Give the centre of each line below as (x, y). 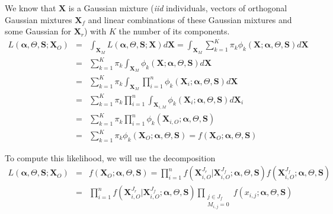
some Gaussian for (38, 31)
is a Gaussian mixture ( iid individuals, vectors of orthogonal (178, 8)
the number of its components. (174, 31)
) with (95, 31)
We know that (31, 8)
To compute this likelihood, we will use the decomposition (110, 157)
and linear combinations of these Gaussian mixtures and (190, 19)
